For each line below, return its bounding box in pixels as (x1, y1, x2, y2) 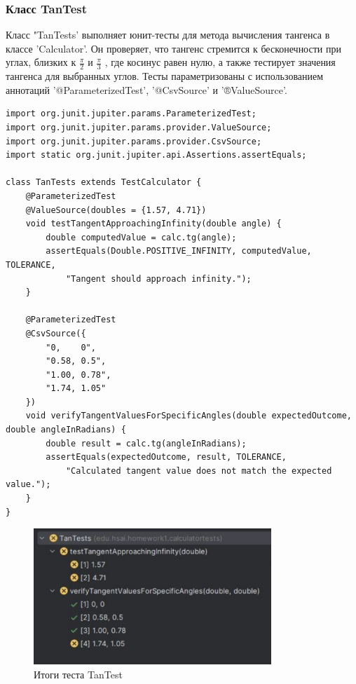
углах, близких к (6, 55, 76, 69)
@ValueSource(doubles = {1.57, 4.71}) (25, 205, 207, 215)
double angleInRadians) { (6, 425, 126, 435)
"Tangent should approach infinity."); (65, 273, 252, 284)
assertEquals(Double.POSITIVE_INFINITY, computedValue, (46, 246, 312, 256)
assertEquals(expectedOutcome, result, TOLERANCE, (46, 452, 287, 463)
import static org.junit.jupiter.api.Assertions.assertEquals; (6, 150, 307, 160)
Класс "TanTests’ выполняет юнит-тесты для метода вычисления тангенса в (6, 27, 330, 42)
